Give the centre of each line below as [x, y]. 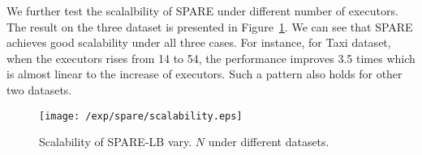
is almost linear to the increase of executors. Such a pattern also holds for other [205, 74]
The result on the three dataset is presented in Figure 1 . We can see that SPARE [210, 26]
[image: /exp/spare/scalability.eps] [141, 116]
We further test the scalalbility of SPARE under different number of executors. [202, 10]
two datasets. [39, 89]
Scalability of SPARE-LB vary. [116, 142]
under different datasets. [269, 142]
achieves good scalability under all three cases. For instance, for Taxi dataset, [199, 42]
